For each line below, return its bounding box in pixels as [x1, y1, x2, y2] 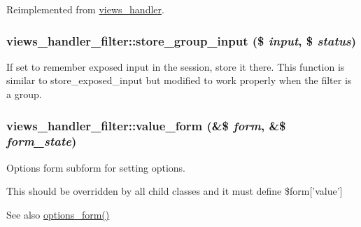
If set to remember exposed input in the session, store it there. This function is [6, 59, 345, 74]
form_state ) [6, 132, 77, 150]
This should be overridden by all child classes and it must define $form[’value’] [6, 184, 343, 198]
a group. [6, 87, 42, 101]
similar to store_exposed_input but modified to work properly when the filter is [6, 73, 352, 88]
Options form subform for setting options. [6, 160, 185, 174]
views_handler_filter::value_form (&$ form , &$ [6, 116, 286, 134]
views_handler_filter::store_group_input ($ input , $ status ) [6, 32, 357, 49]
